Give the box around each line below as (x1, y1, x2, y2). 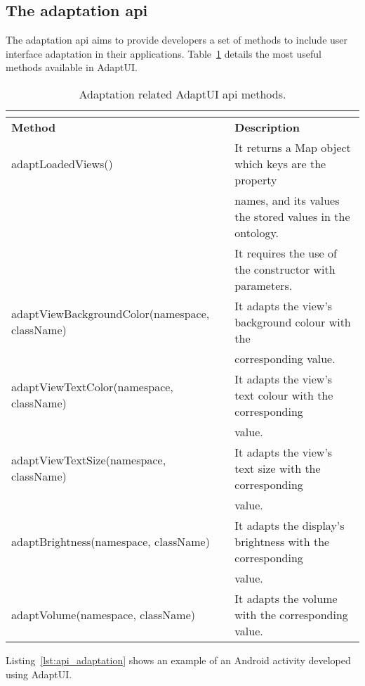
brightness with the (234, 533, 330, 550)
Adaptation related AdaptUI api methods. (79, 85, 286, 102)
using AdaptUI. (6, 666, 72, 681)
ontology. (234, 224, 279, 241)
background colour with (234, 313, 351, 330)
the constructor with (234, 260, 336, 277)
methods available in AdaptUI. (6, 60, 138, 75)
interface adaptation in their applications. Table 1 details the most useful (6, 46, 321, 61)
